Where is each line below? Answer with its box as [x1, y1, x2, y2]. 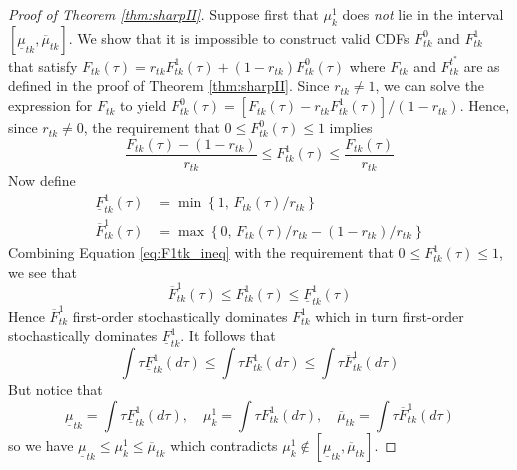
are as [463, 55, 500, 76]
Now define [8, 170, 76, 191]
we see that [8, 261, 77, 282]
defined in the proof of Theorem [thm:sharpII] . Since [8, 75, 330, 96]
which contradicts [170, 434, 278, 455]
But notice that [8, 379, 103, 400]
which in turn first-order [315, 305, 464, 326]
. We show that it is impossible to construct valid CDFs [68, 27, 410, 48]
